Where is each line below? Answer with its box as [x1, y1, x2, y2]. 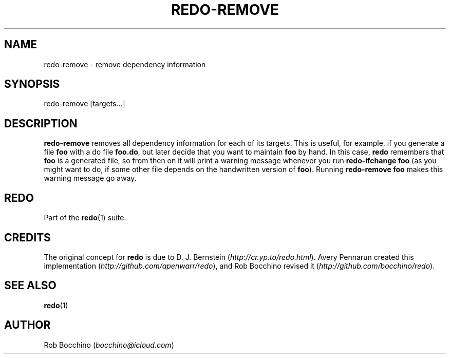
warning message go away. [44, 174, 137, 183]
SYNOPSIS [4, 78, 60, 91]
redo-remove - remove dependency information [44, 60, 206, 69]
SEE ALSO [4, 279, 57, 292]
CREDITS [4, 231, 51, 244]
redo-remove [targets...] [44, 99, 125, 108]
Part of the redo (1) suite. [44, 213, 126, 222]
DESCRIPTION [4, 117, 78, 130]
